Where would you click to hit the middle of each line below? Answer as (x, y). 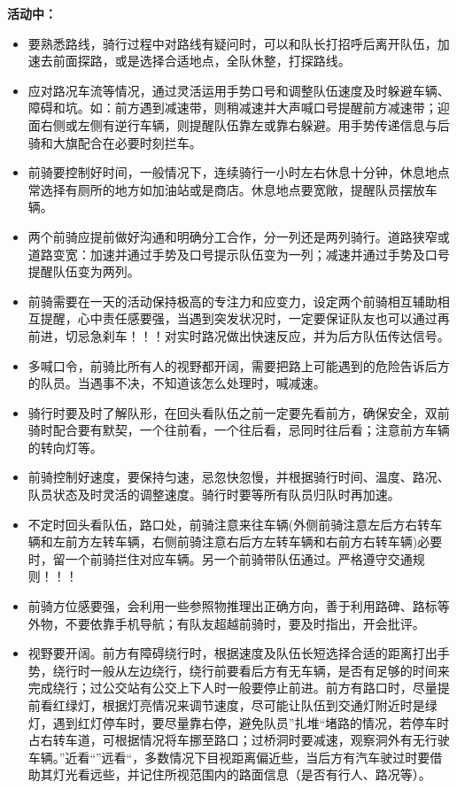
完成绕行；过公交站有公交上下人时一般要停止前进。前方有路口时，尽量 (232, 688)
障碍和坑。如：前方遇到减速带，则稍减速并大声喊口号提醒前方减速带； (232, 108)
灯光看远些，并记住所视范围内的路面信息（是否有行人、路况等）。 (242, 774)
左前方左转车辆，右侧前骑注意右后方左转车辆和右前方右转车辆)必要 (248, 541)
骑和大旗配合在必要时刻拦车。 (115, 142)
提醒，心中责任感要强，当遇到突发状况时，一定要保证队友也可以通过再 (245, 318)
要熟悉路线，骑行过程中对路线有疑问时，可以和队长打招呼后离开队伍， (232, 43)
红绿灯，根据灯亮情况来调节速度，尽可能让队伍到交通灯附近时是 (239, 705)
